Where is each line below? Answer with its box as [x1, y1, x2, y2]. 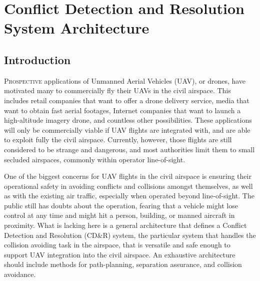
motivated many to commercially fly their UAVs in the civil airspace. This [4, 85, 231, 96]
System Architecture [4, 18, 149, 38]
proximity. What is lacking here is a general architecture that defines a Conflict [4, 220, 247, 230]
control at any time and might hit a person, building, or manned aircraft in [4, 210, 235, 220]
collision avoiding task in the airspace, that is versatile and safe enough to [4, 239, 230, 250]
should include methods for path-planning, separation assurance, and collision [4, 259, 242, 269]
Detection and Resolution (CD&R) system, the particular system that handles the [4, 229, 256, 240]
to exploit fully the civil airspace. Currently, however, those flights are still [4, 134, 232, 145]
